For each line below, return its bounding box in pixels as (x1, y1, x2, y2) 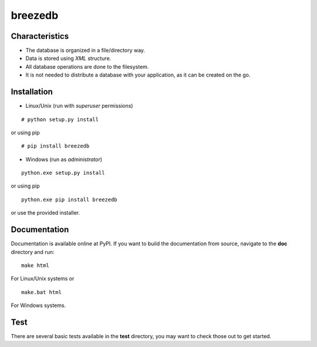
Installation (11, 87, 53, 97)
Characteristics (11, 31, 69, 41)
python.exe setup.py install (21, 169, 105, 176)
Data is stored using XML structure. (25, 55, 112, 62)
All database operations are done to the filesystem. (25, 63, 149, 70)
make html (21, 262, 49, 269)
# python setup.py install (21, 116, 99, 123)
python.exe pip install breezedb (21, 196, 117, 203)
